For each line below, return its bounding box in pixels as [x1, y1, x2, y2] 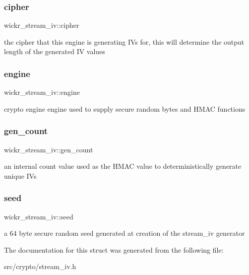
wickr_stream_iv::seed [4, 211, 73, 221]
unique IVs [4, 170, 37, 181]
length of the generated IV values [4, 46, 105, 57]
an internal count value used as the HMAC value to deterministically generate [4, 161, 242, 171]
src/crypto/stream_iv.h [4, 261, 76, 272]
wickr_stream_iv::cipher [4, 20, 79, 30]
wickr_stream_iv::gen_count [4, 144, 93, 154]
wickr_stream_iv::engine [4, 87, 80, 97]
